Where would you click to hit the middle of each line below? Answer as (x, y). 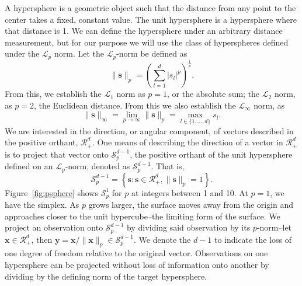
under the (22, 53)
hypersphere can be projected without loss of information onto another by (137, 265)
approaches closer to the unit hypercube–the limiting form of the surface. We (143, 216)
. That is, (168, 166)
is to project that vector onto (57, 154)
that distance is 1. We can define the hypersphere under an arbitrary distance (144, 31)
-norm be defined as (152, 53)
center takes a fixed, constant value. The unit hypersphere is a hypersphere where (151, 19)
